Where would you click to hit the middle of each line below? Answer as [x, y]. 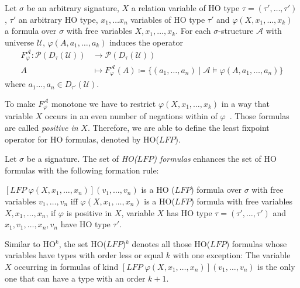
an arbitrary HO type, [58, 19]
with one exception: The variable [232, 255]
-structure [236, 31]
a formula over [31, 31]
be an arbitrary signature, [73, 8]
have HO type [85, 224]
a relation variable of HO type [185, 8]
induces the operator [146, 42]
